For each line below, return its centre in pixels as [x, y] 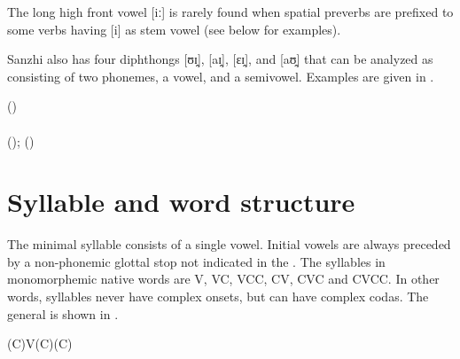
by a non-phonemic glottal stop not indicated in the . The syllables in [196, 261]
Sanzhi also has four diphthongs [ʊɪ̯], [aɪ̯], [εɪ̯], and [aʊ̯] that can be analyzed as [220, 59]
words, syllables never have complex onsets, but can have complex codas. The [218, 297]
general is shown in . [63, 313]
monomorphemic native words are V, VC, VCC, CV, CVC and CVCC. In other [223, 279]
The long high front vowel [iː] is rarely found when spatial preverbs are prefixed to [230, 12]
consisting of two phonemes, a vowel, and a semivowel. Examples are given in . [221, 76]
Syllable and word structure [181, 202]
